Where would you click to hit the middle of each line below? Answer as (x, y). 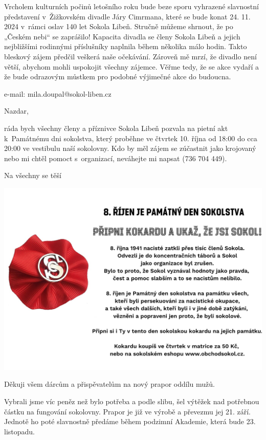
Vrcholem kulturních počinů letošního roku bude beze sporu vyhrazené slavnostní (131, 6)
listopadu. (19, 431)
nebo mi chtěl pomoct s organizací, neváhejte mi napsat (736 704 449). (116, 158)
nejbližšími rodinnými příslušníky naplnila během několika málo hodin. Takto (126, 46)
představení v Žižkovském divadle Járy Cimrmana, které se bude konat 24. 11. (127, 16)
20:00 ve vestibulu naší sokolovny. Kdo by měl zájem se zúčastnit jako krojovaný (130, 148)
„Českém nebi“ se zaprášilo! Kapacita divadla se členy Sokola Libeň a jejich (122, 36)
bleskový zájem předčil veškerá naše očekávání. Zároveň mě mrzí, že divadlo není (130, 56)
